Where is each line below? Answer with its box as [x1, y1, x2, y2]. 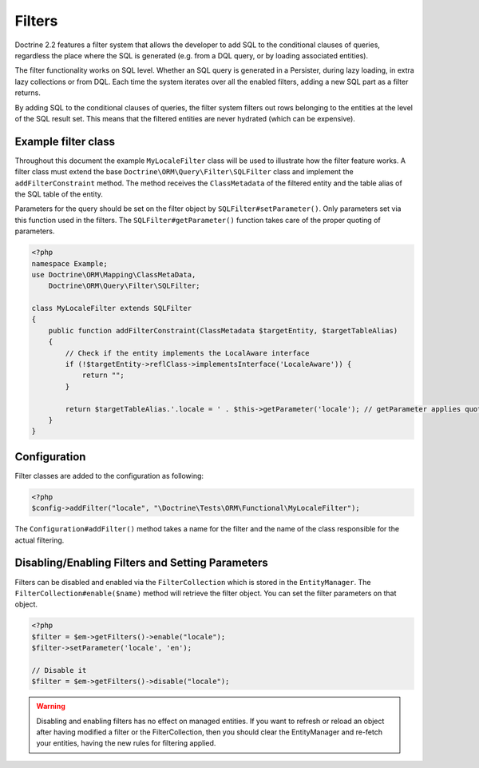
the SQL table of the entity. [14, 189, 104, 199]
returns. [14, 88, 42, 97]
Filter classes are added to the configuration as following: [14, 471, 204, 480]
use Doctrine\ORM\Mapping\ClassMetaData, [31, 270, 196, 279]
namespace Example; [31, 259, 108, 268]
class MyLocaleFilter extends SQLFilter [31, 304, 192, 313]
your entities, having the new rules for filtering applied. [36, 738, 216, 748]
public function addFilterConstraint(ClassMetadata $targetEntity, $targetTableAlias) [48, 326, 398, 335]
